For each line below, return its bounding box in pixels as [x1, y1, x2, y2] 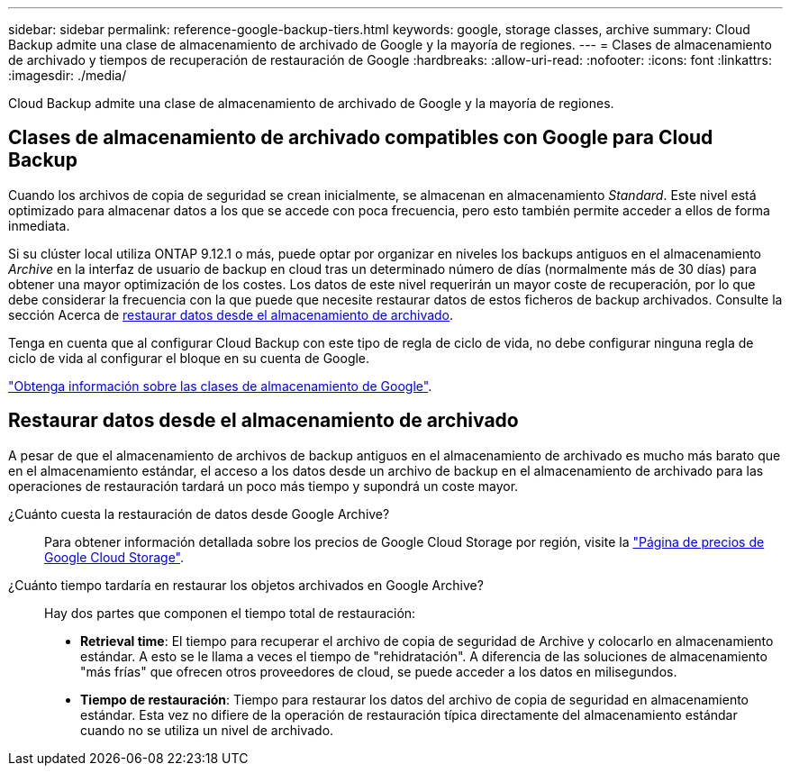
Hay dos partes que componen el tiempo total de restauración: [44, 605, 416, 621]
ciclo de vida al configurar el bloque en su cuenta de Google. [8, 350, 370, 366]
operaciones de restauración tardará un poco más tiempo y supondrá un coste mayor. [8, 477, 519, 494]
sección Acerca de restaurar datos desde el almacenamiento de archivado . [8, 306, 454, 323]
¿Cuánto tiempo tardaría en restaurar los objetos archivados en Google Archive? [8, 577, 484, 593]
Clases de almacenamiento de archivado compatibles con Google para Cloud [8, 126, 713, 150]
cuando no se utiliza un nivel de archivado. [80, 722, 334, 738]
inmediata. [8, 217, 70, 233]
